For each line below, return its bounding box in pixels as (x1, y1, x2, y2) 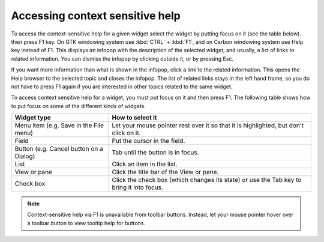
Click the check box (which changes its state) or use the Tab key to (112, 176, 302, 184)
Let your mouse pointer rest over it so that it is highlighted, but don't (112, 121, 304, 130)
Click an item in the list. (112, 160, 178, 168)
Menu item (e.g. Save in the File (14, 121, 104, 130)
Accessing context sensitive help (11, 9, 181, 22)
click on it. (112, 129, 141, 138)
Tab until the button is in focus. (112, 148, 199, 157)
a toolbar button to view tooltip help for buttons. (27, 219, 146, 226)
